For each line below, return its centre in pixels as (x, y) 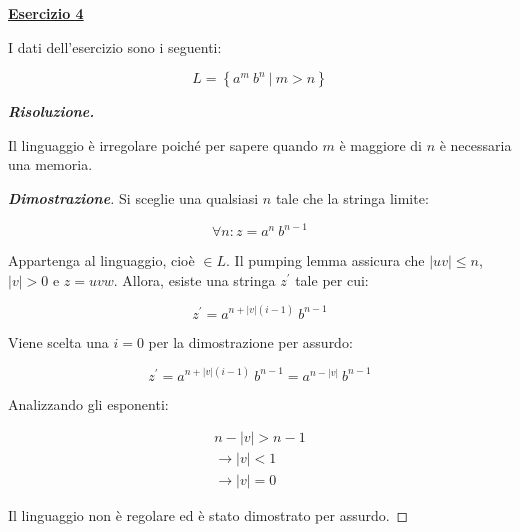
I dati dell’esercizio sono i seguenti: (115, 46)
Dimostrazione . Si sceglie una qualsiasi (133, 197)
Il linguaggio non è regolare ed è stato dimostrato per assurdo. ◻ (208, 514)
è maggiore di (380, 144)
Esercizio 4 (46, 13)
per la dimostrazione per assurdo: (250, 341)
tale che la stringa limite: (352, 197)
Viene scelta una (58, 341)
